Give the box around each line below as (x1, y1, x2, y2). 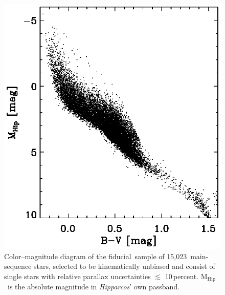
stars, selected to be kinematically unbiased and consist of (34, 261, 215, 271)
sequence (4, 261, 32, 271)
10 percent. (165, 270, 199, 281)
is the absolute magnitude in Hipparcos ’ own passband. (7, 281, 180, 292)
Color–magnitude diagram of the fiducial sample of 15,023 (4, 250, 187, 261)
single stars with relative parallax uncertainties (4, 270, 151, 281)
